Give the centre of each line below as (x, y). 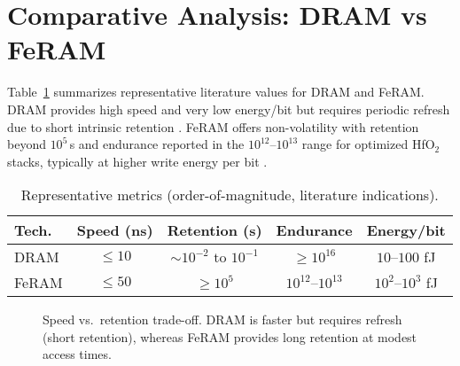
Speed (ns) (115, 230)
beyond (27, 144)
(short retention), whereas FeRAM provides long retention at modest (230, 336)
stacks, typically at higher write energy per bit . (137, 161)
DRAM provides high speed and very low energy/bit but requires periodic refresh (229, 109)
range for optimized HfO (368, 144)
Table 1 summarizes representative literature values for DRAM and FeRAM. (216, 92)
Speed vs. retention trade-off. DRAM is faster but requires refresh (222, 319)
